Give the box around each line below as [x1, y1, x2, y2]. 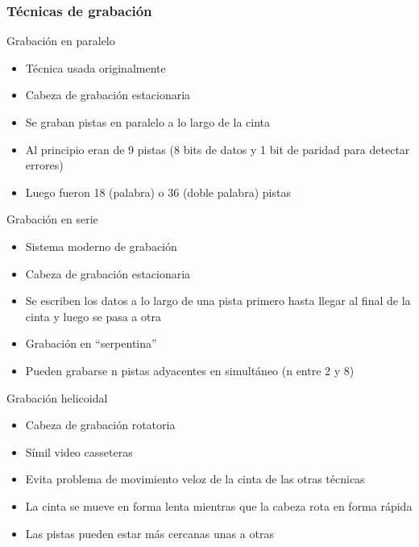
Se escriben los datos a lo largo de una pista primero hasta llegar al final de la [25, 292, 411, 309]
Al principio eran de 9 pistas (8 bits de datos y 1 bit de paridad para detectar [25, 140, 410, 157]
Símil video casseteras [25, 443, 133, 460]
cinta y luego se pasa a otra [25, 307, 161, 324]
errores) [25, 157, 64, 173]
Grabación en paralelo [6, 32, 115, 49]
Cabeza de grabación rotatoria [25, 416, 176, 433]
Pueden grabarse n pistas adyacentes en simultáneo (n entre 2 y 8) [25, 361, 355, 378]
